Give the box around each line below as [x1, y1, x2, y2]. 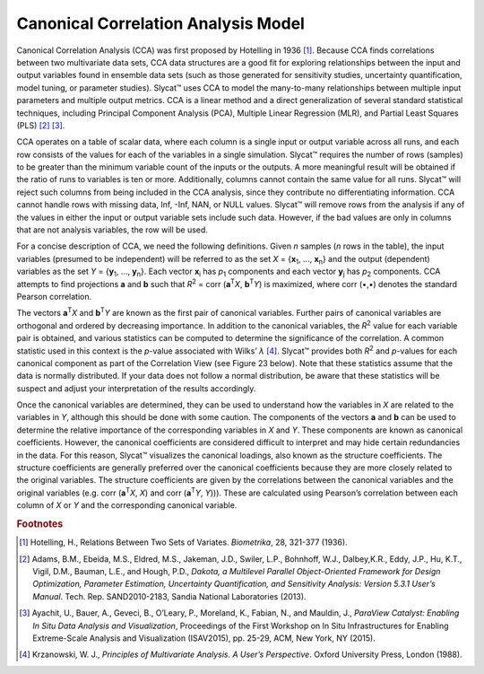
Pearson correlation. [16, 291, 92, 302]
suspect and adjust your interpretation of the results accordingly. [16, 382, 256, 394]
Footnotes [16, 518, 64, 530]
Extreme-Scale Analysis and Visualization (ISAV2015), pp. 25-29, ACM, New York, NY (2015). [32, 633, 376, 643]
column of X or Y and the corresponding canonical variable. [16, 500, 238, 511]
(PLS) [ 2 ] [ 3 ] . [16, 119, 65, 130]
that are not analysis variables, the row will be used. [16, 224, 208, 235]
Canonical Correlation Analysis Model [16, 13, 305, 33]
